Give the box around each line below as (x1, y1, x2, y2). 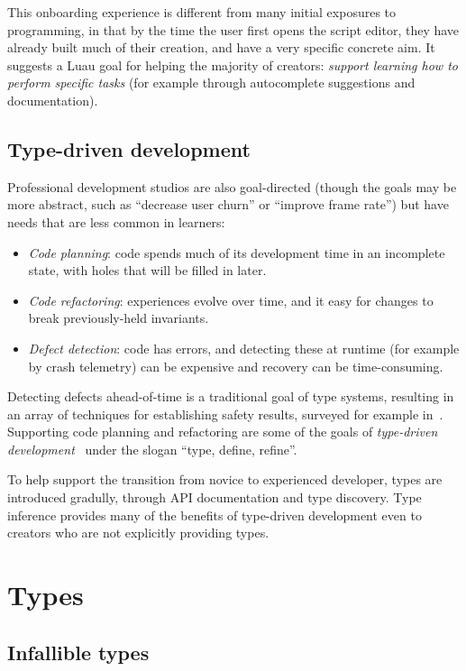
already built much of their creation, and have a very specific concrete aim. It (7, 38, 435, 57)
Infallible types (7, 638, 150, 666)
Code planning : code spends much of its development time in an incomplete (28, 243, 445, 262)
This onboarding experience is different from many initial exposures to (7, 3, 397, 21)
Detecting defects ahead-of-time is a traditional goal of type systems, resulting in (7, 387, 454, 406)
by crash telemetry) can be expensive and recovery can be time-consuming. (28, 356, 443, 375)
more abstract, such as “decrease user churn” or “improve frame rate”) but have (7, 195, 449, 214)
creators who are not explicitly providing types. (7, 523, 270, 542)
